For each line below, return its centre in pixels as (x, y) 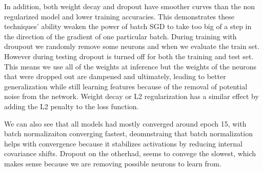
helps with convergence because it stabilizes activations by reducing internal (123, 143)
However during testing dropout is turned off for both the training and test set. (129, 56)
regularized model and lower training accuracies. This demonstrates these (119, 16)
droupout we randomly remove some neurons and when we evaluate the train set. (132, 46)
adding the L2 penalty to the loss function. (72, 106)
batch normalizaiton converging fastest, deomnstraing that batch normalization (128, 133)
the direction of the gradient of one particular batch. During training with (120, 36)
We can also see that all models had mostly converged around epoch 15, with (125, 123)
